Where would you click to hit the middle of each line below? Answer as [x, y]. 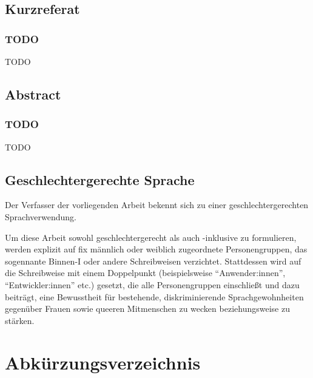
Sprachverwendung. [41, 216]
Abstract [33, 94]
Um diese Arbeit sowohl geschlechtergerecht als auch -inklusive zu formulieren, [151, 237]
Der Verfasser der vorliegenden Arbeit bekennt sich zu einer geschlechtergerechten [157, 205]
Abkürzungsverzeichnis [103, 362]
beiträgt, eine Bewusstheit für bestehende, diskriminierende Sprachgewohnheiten [154, 296]
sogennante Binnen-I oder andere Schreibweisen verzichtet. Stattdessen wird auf [153, 261]
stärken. [20, 320]
